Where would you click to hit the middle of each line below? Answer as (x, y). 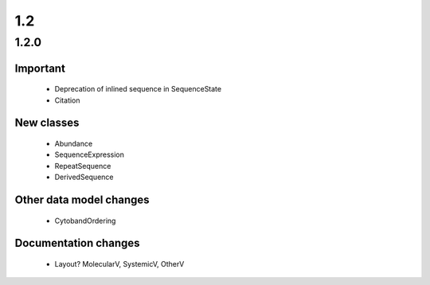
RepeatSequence (83, 166)
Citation (67, 100)
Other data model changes (82, 200)
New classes (47, 123)
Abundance (74, 144)
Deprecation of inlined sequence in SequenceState (138, 89)
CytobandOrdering (85, 221)
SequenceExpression (90, 154)
